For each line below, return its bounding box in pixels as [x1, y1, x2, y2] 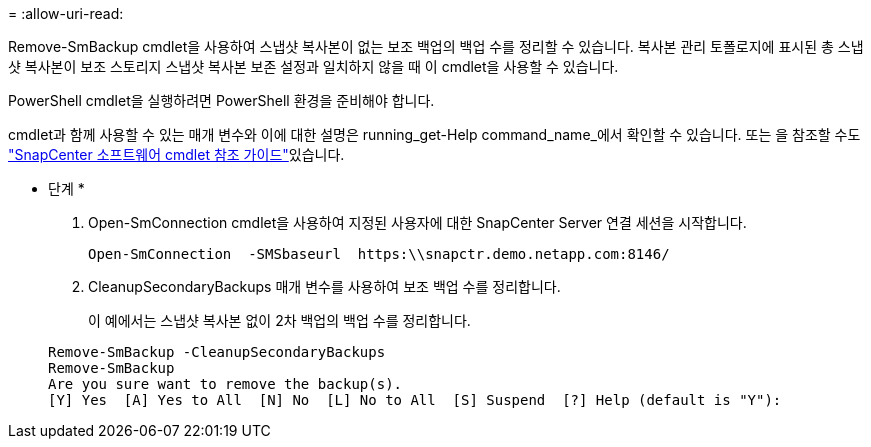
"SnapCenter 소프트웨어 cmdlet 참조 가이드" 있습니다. [8, 146, 345, 163]
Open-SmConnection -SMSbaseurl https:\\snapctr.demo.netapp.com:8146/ [88, 246, 670, 262]
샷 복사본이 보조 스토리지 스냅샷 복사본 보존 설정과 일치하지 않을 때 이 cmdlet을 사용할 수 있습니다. [8, 58, 619, 75]
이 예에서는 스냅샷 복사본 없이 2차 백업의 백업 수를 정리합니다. [88, 312, 471, 329]
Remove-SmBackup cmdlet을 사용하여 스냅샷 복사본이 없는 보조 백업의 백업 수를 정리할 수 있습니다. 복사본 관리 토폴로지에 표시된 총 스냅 [8, 38, 864, 55]
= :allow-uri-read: [8, 5, 124, 22]
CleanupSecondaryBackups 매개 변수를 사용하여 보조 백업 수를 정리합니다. [88, 278, 561, 295]
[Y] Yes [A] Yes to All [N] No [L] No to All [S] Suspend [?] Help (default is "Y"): [48, 392, 782, 408]
